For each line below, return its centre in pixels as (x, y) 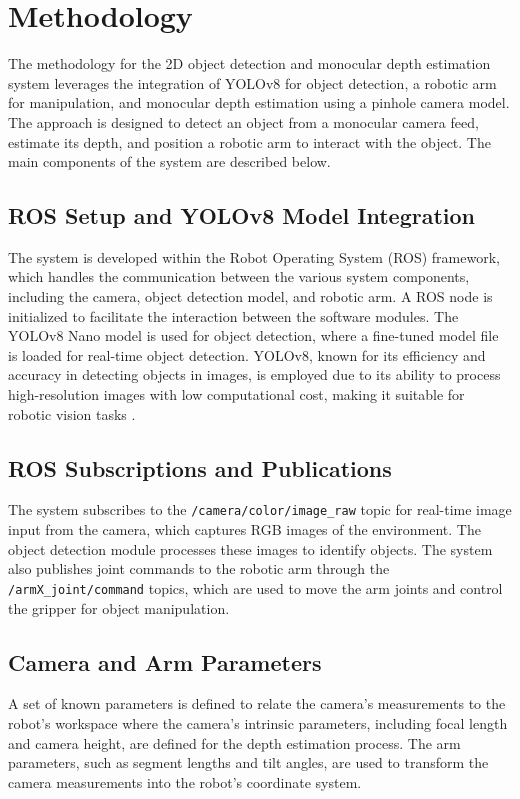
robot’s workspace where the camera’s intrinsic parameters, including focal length (258, 722)
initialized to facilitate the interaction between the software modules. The (233, 315)
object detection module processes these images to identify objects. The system (250, 548)
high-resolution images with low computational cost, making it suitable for (236, 394)
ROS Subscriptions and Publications (200, 467)
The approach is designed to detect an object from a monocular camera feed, (243, 121)
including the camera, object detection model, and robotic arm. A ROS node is (250, 296)
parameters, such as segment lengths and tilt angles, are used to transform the (248, 762)
